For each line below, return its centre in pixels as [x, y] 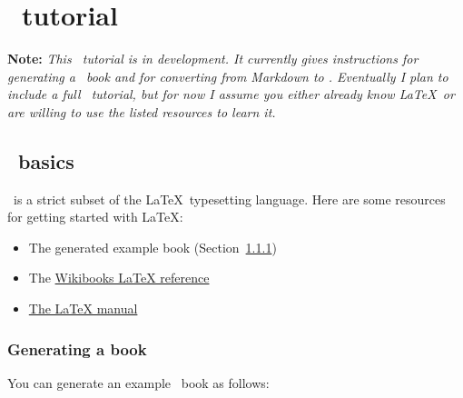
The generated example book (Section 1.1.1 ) [153, 247]
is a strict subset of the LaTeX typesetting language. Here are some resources [229, 199]
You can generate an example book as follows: [138, 382]
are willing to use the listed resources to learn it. [142, 111]
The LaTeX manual [83, 308]
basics [46, 160]
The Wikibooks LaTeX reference [119, 278]
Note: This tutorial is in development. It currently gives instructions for [213, 59]
